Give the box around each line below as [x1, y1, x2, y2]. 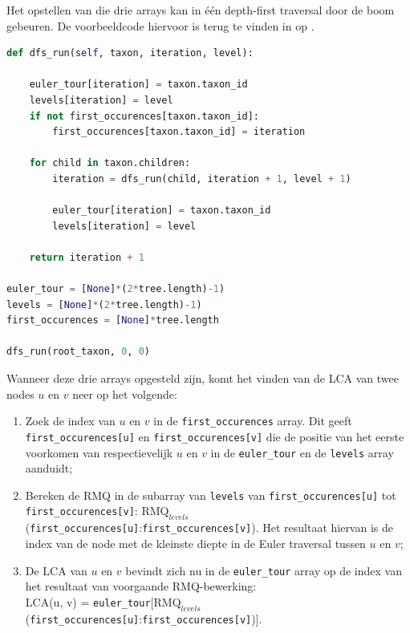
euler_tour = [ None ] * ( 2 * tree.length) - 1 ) [6, 283, 225, 295]
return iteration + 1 [29, 251, 144, 263]
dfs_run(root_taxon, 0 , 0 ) [6, 346, 151, 358]
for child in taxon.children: [29, 157, 191, 169]
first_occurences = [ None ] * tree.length [6, 314, 219, 327]
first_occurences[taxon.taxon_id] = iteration [52, 126, 306, 138]
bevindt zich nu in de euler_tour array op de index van [125, 562, 402, 578]
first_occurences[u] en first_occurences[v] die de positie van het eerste [25, 428, 404, 444]
